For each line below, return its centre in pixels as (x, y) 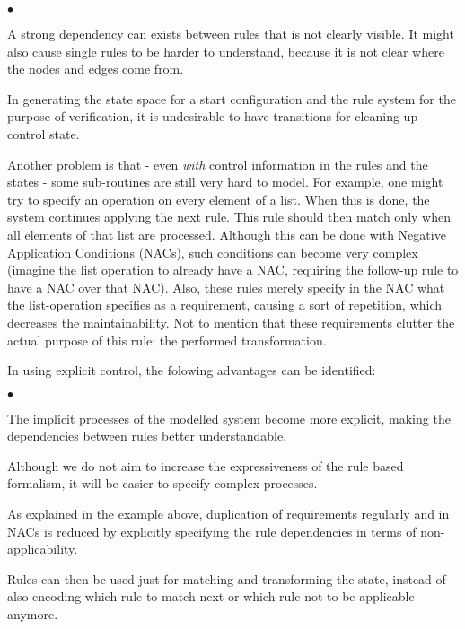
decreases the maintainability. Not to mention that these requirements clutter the (231, 322)
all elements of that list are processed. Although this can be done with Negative (227, 234)
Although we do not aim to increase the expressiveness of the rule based (206, 465)
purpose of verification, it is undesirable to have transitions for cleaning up (213, 116)
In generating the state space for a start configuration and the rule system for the (232, 98)
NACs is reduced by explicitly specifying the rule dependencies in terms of (212, 531)
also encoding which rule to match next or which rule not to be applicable (211, 596)
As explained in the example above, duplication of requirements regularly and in (228, 514)
